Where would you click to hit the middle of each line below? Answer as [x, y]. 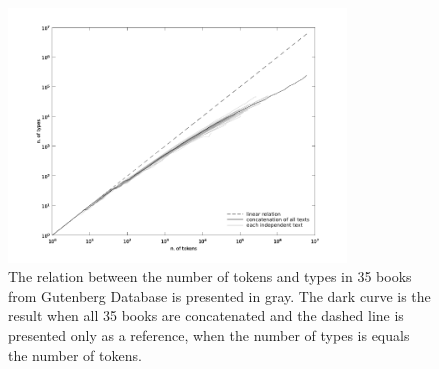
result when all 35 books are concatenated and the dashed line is [206, 315]
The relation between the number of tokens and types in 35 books [210, 276]
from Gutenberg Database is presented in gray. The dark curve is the [219, 295]
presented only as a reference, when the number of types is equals [209, 334]
